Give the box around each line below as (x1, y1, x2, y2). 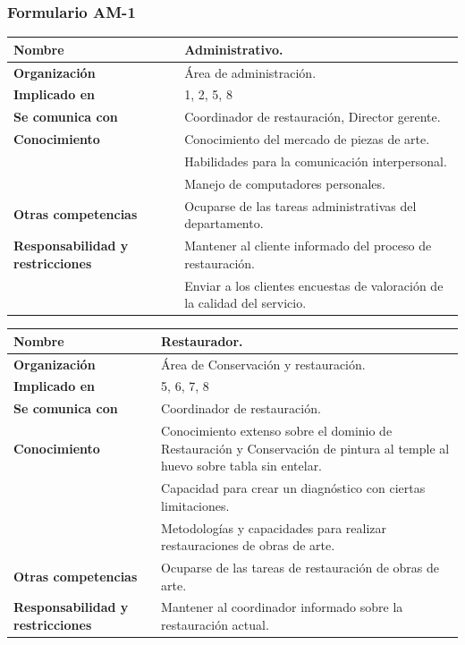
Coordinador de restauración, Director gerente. (184, 107, 441, 126)
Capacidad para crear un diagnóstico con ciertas (161, 479, 426, 497)
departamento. (184, 214, 264, 233)
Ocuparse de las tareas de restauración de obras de (161, 557, 439, 576)
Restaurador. (161, 331, 243, 350)
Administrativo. (184, 39, 283, 58)
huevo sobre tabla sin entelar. (161, 456, 323, 475)
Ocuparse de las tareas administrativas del (184, 196, 417, 215)
